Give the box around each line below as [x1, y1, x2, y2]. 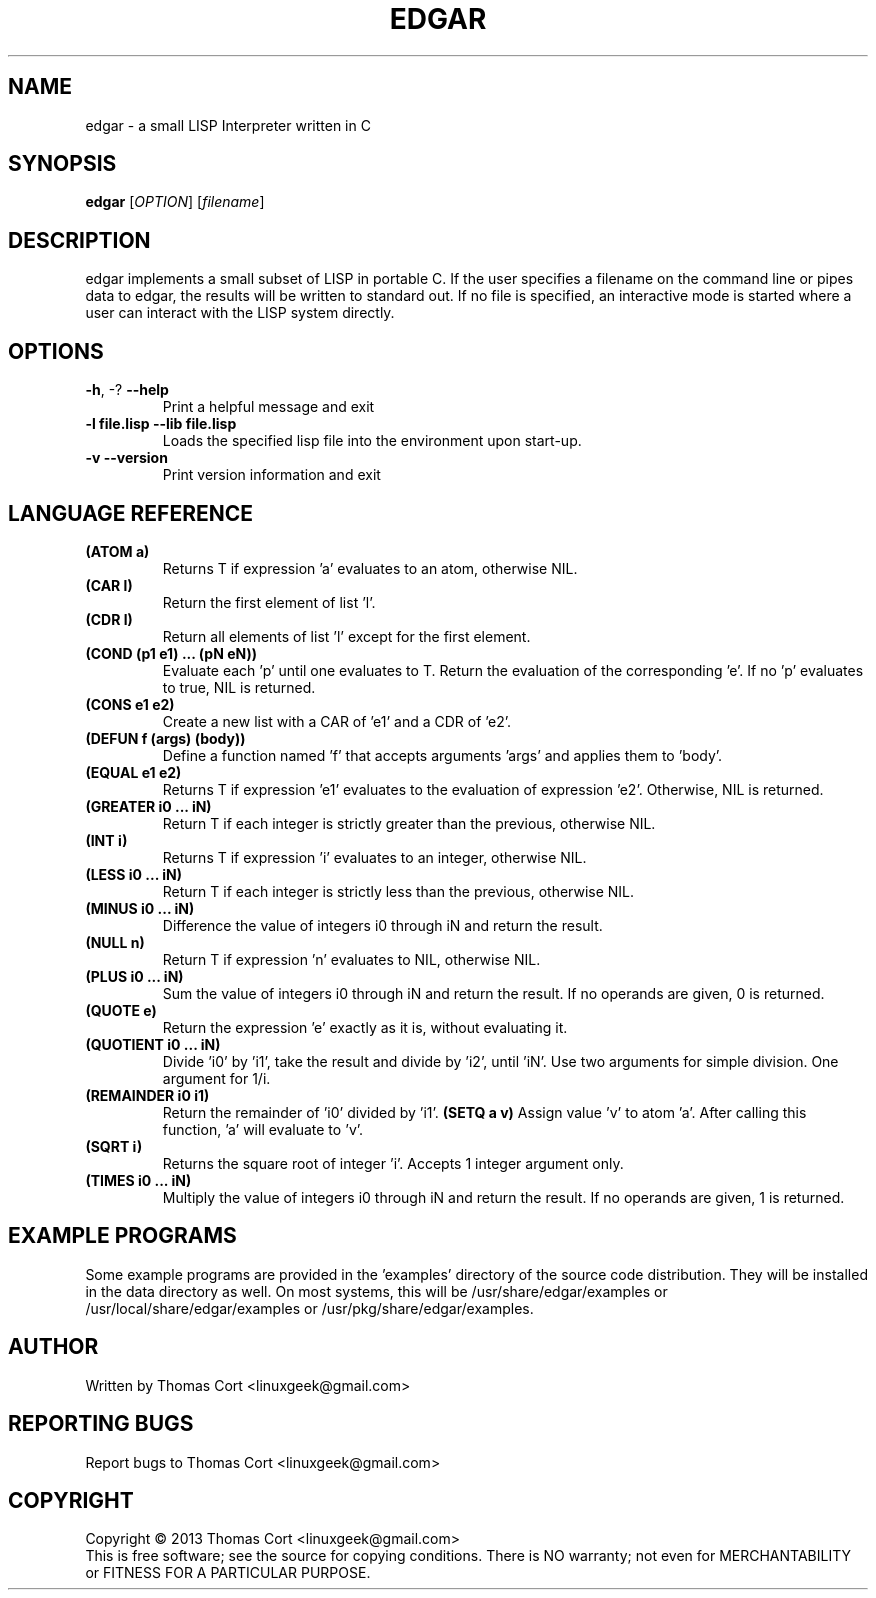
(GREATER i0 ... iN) [85, 797, 212, 815]
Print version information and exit [162, 466, 381, 484]
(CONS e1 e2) [85, 695, 175, 713]
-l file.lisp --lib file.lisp [85, 415, 237, 433]
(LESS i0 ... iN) [85, 865, 182, 883]
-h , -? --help [85, 381, 169, 399]
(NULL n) [85, 933, 145, 951]
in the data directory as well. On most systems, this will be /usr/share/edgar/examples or [85, 1282, 668, 1300]
